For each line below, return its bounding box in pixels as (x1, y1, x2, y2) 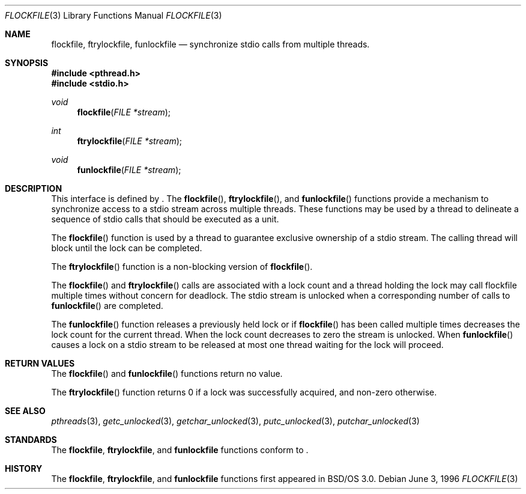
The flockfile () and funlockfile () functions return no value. (51, 368, 283, 379)
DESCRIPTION (5, 183, 62, 194)
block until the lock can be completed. (51, 243, 202, 253)
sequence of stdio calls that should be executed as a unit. (51, 214, 279, 224)
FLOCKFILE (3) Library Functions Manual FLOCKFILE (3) (5, 10, 222, 20)
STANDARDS (5, 435, 57, 445)
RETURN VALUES (5, 358, 75, 368)
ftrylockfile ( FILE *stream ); (77, 136, 182, 146)
